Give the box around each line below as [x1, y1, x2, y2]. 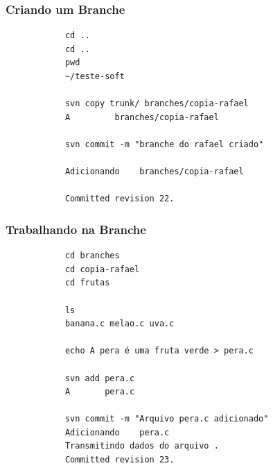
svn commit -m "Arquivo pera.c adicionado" [64, 414, 269, 424]
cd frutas [64, 278, 110, 288]
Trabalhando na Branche [6, 220, 146, 237]
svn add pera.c [64, 373, 135, 383]
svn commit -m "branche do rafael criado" [64, 139, 264, 149]
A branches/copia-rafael [64, 112, 219, 122]
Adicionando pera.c [64, 427, 170, 437]
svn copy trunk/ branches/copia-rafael [64, 99, 249, 109]
